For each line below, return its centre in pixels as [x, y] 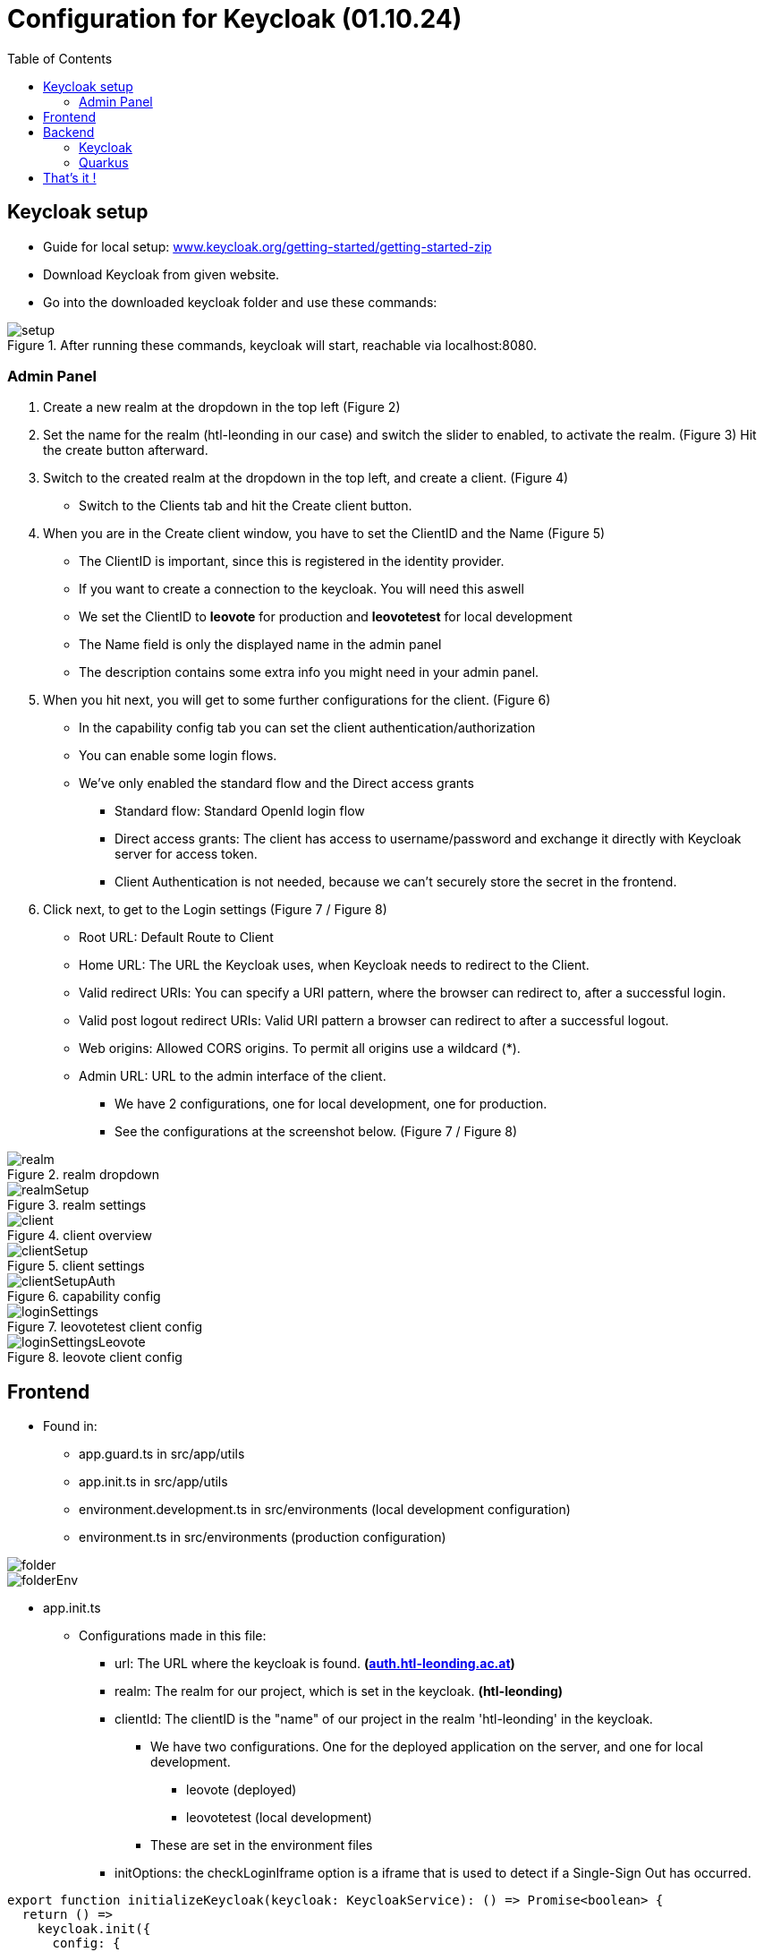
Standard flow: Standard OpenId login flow [240, 811]
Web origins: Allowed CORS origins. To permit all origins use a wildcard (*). [300, 1049]
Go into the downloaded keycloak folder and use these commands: [240, 302]
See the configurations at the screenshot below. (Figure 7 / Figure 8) [316, 1132]
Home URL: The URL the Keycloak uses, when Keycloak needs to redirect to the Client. [334, 965]
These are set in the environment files [262, 1845]
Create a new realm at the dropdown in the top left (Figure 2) [222, 407]
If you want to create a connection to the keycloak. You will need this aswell [301, 589]
